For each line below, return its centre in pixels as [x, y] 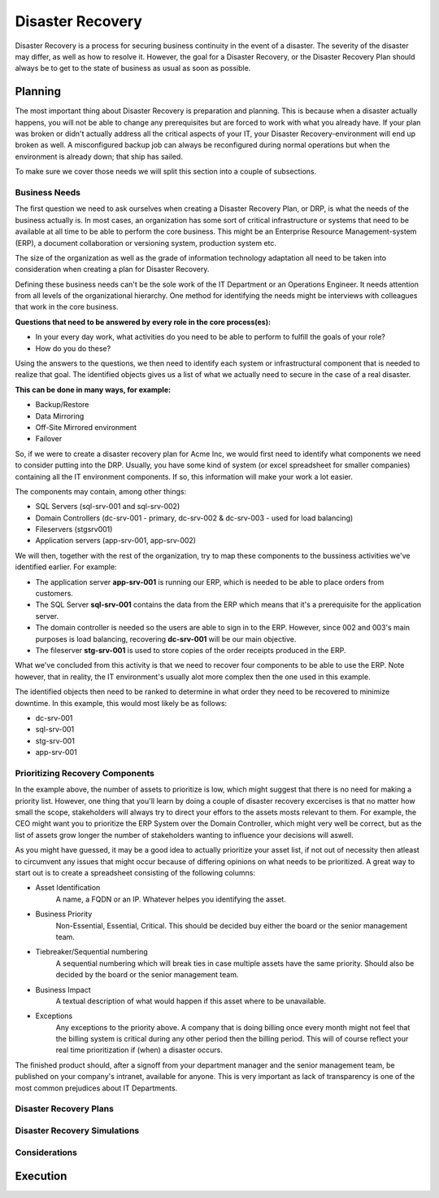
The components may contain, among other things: [101, 491]
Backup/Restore [62, 405]
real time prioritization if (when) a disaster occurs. [139, 1050]
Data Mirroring [60, 416]
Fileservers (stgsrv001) [74, 529]
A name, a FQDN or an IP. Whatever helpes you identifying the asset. [171, 899]
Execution [41, 1176]
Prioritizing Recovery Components [85, 773]
